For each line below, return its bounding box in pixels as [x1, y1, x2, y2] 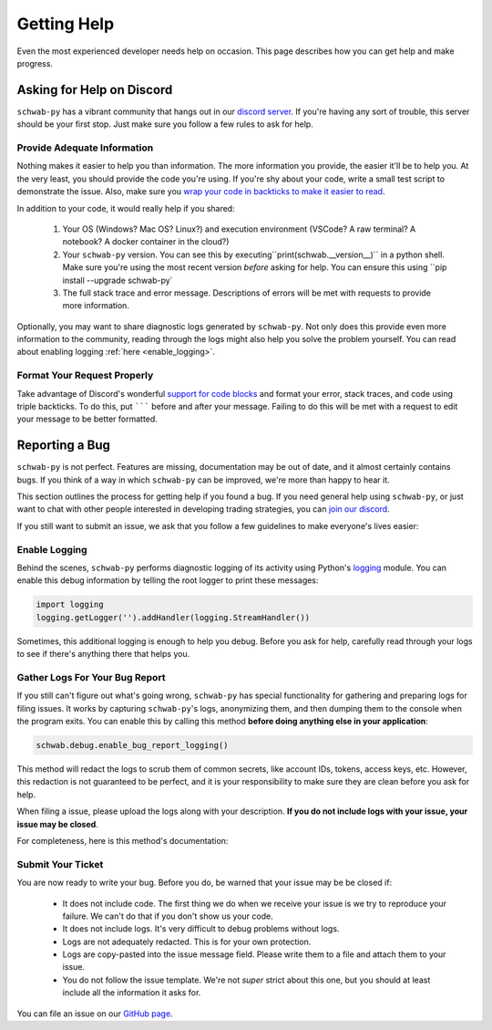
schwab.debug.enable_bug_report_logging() [36, 740, 229, 751]
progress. [16, 57, 54, 68]
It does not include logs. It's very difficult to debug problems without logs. [62, 923, 340, 934]
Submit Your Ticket [16, 858, 104, 870]
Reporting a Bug [16, 438, 111, 453]
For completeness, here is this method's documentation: [16, 835, 229, 846]
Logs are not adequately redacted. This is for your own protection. [62, 936, 312, 947]
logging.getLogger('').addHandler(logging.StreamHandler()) [36, 612, 311, 622]
